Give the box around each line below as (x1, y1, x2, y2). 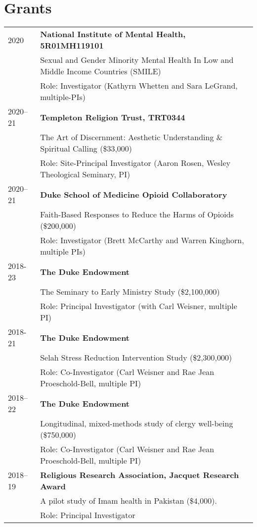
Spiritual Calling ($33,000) (40, 143, 132, 155)
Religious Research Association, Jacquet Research (40, 469, 239, 481)
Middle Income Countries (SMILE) (40, 65, 161, 77)
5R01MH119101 (40, 40, 104, 52)
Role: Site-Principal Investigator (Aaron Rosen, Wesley (40, 157, 231, 169)
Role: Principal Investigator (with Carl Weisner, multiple (40, 300, 237, 312)
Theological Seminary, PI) (40, 168, 130, 180)
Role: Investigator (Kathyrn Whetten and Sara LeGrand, (40, 80, 238, 92)
